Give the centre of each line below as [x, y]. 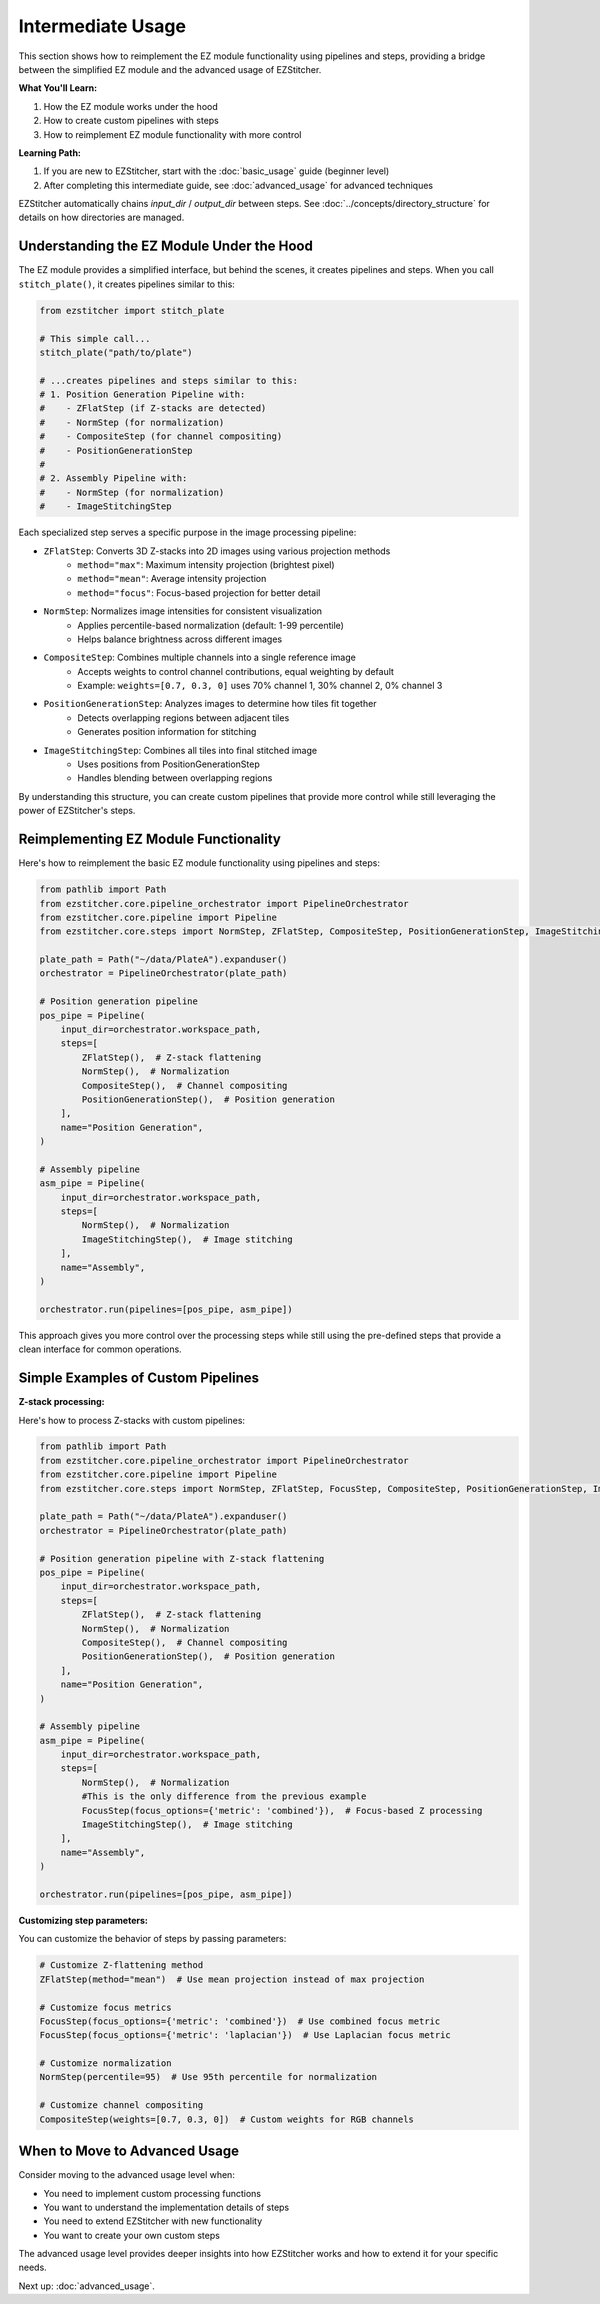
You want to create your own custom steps [131, 2235]
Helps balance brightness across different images [180, 639]
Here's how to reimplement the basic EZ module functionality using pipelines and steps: [199, 863]
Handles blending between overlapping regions [175, 778]
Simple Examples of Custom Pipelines [139, 1378]
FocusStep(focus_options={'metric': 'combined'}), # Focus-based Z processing [282, 1810]
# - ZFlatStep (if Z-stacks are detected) [153, 408]
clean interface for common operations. [100, 1349]
